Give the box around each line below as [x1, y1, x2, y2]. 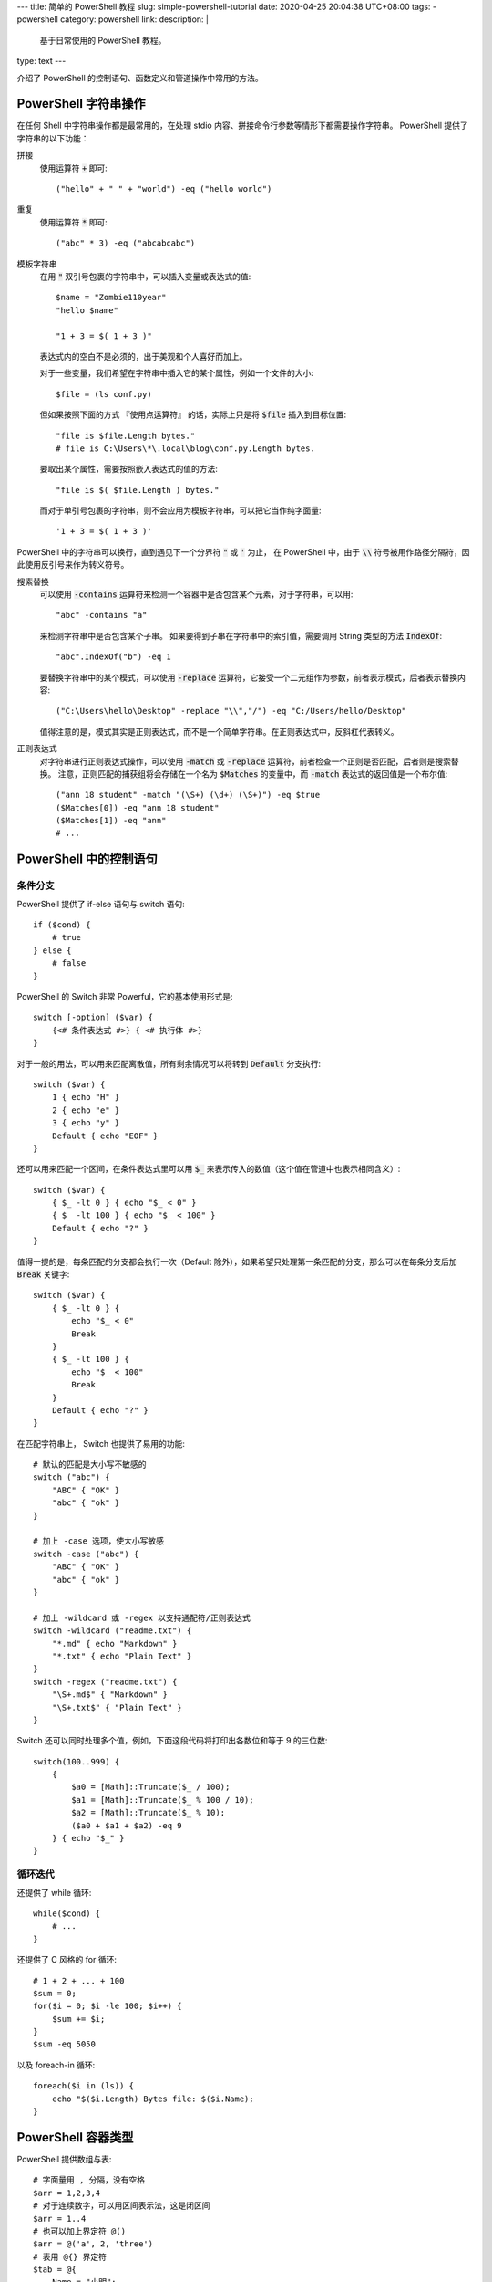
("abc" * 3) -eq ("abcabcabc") [56, 238, 196, 248]
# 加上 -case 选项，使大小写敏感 [33, 1536, 164, 1546]
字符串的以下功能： [16, 132, 89, 143]
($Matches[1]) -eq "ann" [56, 815, 167, 826]
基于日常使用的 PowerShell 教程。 [39, 35, 167, 46]
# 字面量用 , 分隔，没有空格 [33, 2175, 146, 2185]
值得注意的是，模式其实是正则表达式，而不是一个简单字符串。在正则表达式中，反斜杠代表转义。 [39, 726, 399, 737]
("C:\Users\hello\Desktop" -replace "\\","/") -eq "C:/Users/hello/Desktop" [56, 706, 407, 717]
